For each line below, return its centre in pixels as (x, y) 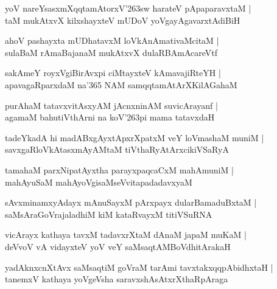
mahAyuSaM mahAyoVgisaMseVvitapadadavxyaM (99, 182)
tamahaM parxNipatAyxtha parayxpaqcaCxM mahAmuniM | (119, 169)
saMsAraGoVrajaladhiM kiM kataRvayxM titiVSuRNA (109, 214)
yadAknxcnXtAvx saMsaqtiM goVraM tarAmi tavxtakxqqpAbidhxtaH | (139, 267)
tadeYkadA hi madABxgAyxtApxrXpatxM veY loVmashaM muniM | (135, 137)
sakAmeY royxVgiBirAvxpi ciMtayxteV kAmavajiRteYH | (113, 73)
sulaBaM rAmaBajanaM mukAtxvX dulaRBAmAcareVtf (111, 52)
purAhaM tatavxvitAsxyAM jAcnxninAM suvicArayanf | (111, 105)
